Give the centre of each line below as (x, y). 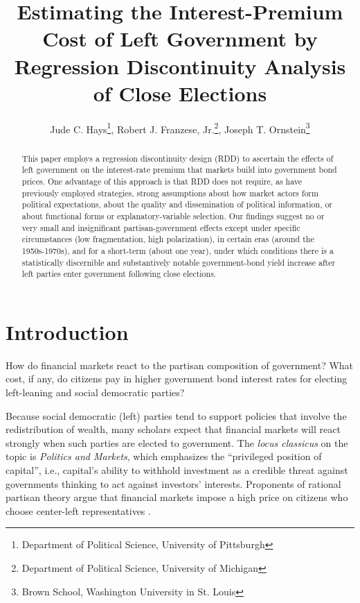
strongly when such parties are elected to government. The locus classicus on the (177, 442)
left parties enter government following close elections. (119, 274)
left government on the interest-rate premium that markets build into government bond (179, 170)
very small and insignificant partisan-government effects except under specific (161, 227)
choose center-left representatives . (78, 510)
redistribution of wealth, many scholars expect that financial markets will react (173, 429)
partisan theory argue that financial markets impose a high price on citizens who (177, 497)
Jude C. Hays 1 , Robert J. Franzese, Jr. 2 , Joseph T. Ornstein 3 (180, 128)
